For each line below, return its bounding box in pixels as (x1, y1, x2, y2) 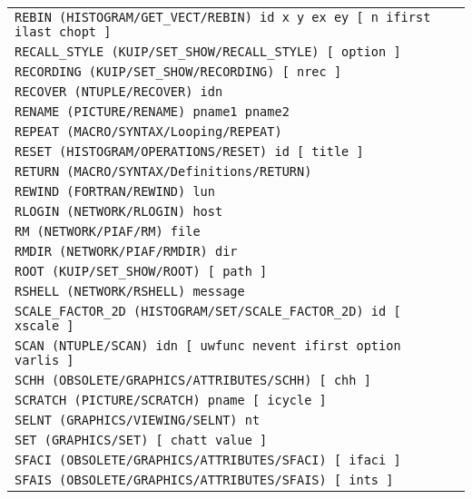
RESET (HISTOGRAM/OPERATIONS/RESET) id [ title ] (15, 144, 364, 159)
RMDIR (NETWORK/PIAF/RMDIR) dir (15, 244, 238, 259)
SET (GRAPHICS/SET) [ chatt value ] (15, 433, 268, 447)
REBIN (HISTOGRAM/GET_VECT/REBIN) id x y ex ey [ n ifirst (15, 10, 431, 24)
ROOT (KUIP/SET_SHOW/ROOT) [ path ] (15, 264, 268, 279)
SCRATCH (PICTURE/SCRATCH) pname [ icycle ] (15, 393, 327, 407)
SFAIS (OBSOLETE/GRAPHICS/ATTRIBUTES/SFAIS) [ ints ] (15, 473, 394, 487)
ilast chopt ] (15, 24, 112, 39)
